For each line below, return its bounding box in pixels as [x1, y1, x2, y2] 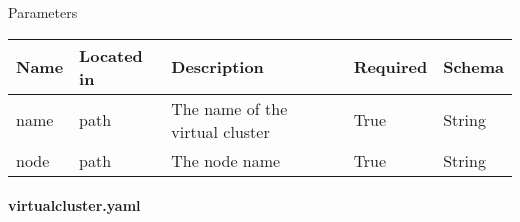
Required [353, 55, 428, 79]
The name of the [171, 96, 288, 120]
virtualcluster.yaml [8, 195, 141, 216]
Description [171, 55, 264, 79]
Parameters [8, 2, 78, 22]
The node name [171, 148, 281, 172]
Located [79, 43, 143, 67]
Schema [443, 55, 504, 79]
